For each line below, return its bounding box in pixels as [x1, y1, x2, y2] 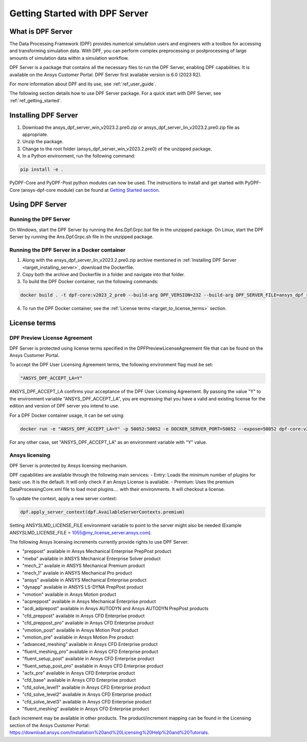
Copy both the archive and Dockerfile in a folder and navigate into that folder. [22, 272, 185, 278]
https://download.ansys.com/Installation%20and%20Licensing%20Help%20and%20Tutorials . [9, 729, 209, 736]
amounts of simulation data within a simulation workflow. [9, 55, 129, 61]
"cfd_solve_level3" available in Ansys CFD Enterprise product [22, 699, 152, 705]
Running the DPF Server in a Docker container [9, 246, 126, 253]
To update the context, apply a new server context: [9, 496, 117, 502]
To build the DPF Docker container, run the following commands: [22, 279, 159, 285]
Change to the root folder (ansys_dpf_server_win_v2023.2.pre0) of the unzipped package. [22, 146, 212, 152]
